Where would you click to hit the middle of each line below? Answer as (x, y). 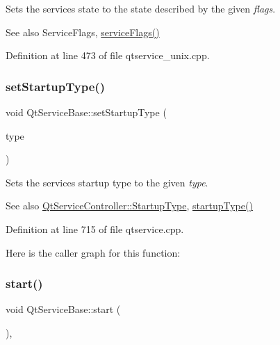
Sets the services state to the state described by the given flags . (141, 8)
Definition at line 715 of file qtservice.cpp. (95, 228)
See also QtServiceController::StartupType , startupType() (129, 206)
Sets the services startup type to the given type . (107, 182)
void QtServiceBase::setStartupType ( (86, 112)
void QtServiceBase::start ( (63, 309)
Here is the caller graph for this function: (93, 252)
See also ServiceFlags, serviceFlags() (83, 32)
